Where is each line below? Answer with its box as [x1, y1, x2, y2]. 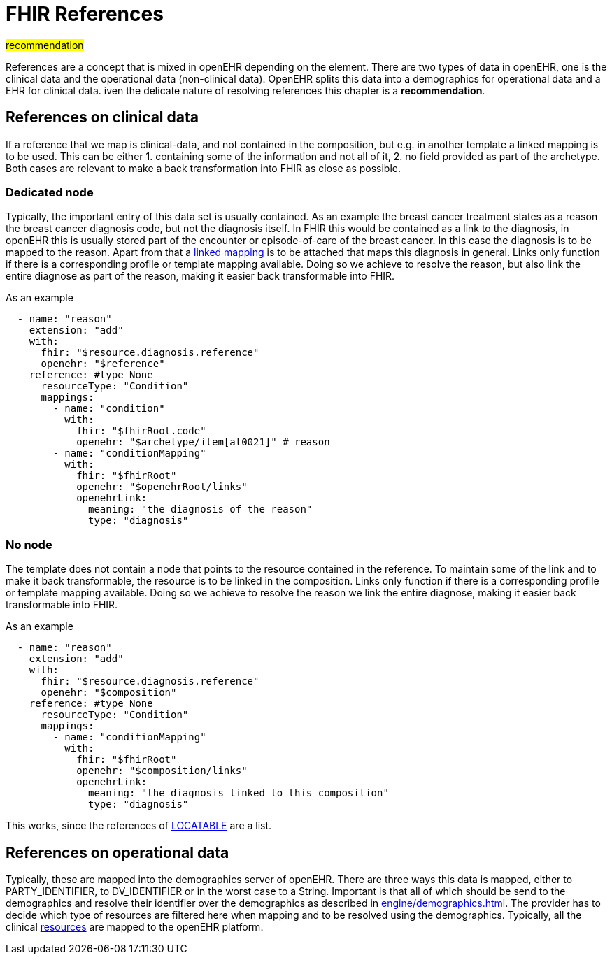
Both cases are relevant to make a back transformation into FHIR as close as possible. [6, 162, 401, 174]
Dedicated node [6, 185, 94, 199]
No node [6, 537, 52, 552]
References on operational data [6, 843, 229, 861]
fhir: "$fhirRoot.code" [76, 425, 206, 437]
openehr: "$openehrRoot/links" [76, 481, 248, 493]
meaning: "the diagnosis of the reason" [88, 503, 313, 515]
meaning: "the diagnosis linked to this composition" [88, 787, 389, 799]
